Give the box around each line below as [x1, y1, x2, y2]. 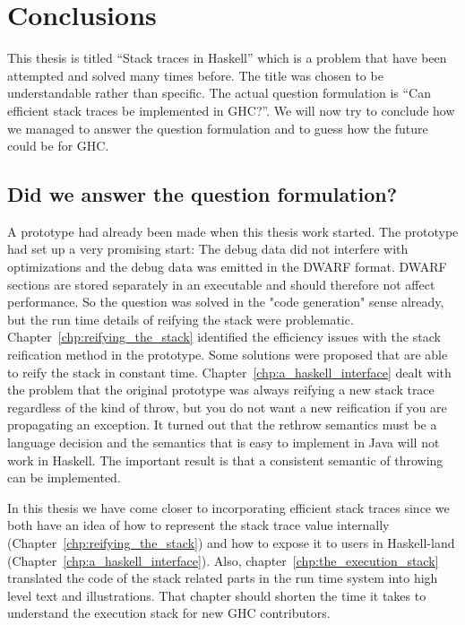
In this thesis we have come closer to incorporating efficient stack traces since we [7, 498, 450, 516]
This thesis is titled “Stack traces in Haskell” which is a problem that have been [7, 48, 447, 67]
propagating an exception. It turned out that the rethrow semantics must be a [7, 415, 437, 434]
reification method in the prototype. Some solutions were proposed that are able [7, 345, 448, 364]
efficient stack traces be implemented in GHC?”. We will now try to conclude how [7, 100, 455, 119]
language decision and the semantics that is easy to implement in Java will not [7, 433, 440, 452]
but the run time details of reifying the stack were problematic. [7, 309, 354, 328]
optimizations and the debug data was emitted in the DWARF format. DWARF [7, 257, 447, 276]
